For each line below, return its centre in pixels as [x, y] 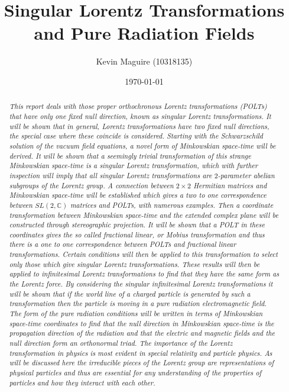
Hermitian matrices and [230, 185]
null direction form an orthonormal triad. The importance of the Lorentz [121, 343]
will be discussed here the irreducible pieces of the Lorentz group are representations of [142, 363]
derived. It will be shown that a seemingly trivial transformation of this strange [130, 155]
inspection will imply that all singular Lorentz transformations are [111, 175]
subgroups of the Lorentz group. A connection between [91, 185]
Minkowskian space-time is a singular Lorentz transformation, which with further [133, 166]
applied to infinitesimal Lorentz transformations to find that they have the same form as [144, 274]
